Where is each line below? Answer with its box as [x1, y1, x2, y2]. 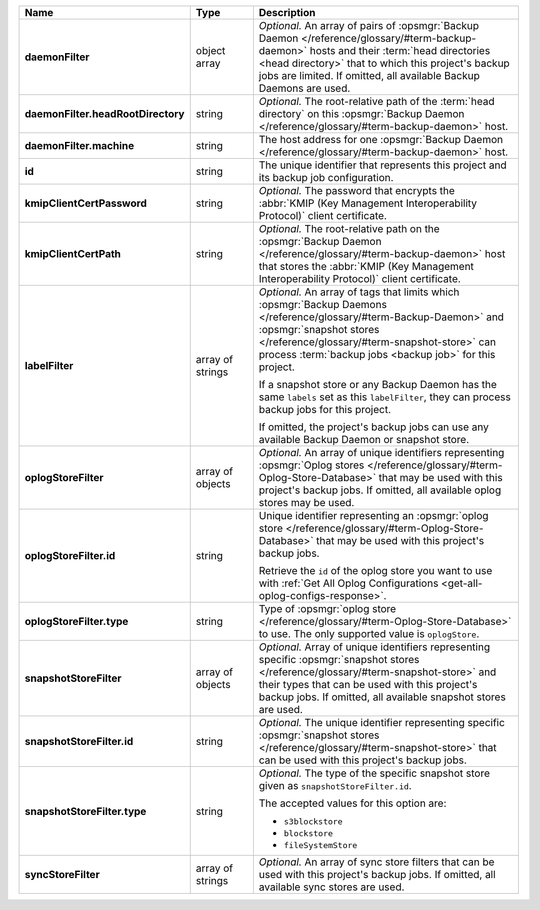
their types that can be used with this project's [258, 678, 478, 691]
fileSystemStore [283, 840, 358, 850]
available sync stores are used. [258, 880, 405, 894]
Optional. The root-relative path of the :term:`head [258, 95, 495, 108]
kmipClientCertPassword [24, 196, 147, 210]
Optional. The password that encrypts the [258, 184, 455, 197]
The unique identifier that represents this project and [258, 158, 507, 172]
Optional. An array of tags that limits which [258, 285, 460, 299]
